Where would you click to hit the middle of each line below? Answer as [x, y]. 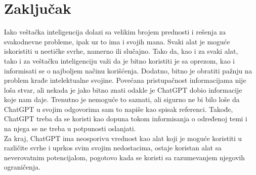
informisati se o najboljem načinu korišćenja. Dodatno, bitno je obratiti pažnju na [128, 70]
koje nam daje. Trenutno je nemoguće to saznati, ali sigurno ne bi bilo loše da [122, 99]
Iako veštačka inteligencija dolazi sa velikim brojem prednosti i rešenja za [115, 32]
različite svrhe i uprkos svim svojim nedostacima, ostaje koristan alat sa [113, 148]
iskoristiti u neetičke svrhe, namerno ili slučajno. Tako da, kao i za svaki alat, [121, 51]
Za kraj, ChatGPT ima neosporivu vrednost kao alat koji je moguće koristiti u [123, 138]
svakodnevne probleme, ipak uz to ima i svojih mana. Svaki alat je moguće [117, 41]
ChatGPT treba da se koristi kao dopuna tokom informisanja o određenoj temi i [126, 119]
